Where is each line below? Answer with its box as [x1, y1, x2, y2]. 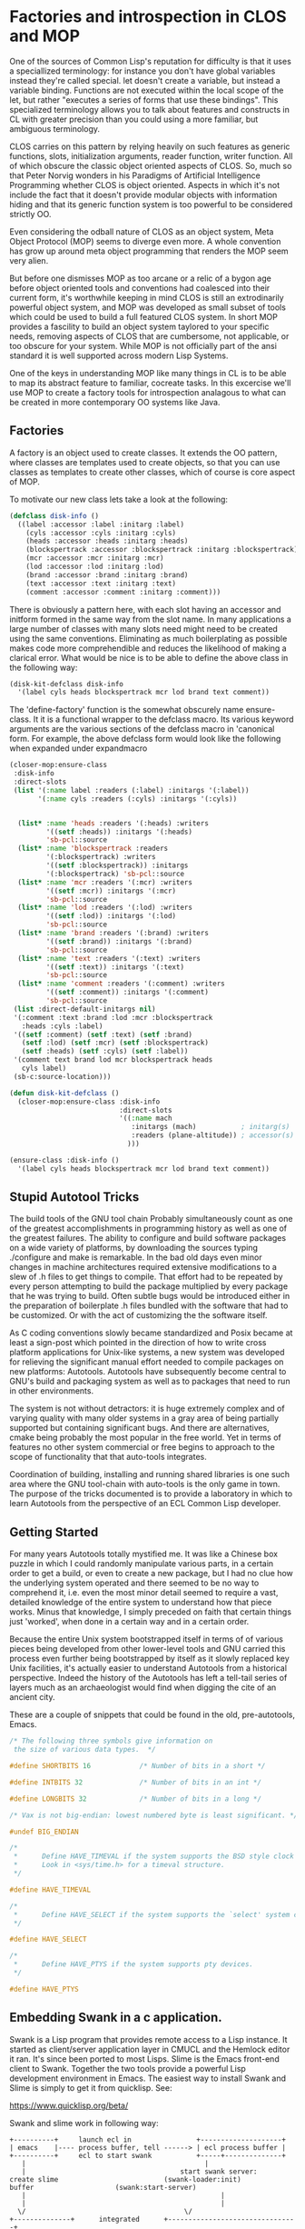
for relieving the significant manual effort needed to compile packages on [9, 1356, 284, 1367]
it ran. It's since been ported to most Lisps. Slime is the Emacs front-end [9, 2053, 280, 2064]
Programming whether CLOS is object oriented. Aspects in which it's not [9, 179, 280, 190]
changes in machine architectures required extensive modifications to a [9, 1262, 277, 1273]
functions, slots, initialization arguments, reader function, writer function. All [9, 150, 293, 161]
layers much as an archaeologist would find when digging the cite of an [9, 1682, 277, 1693]
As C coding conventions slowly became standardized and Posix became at [9, 1327, 293, 1338]
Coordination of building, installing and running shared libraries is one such [9, 1469, 290, 1480]
